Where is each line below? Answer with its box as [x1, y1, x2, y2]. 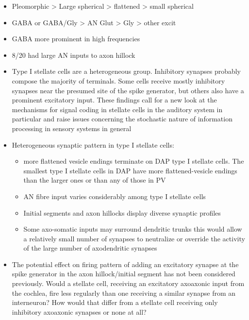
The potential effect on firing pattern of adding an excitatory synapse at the [12, 259, 239, 269]
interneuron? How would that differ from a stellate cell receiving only [12, 297, 218, 307]
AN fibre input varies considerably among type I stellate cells [23, 191, 206, 201]
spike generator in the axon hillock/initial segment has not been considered [12, 269, 235, 279]
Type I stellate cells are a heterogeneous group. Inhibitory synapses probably [12, 66, 241, 76]
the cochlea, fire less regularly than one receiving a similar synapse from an [12, 287, 236, 298]
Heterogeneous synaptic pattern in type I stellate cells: [12, 139, 174, 150]
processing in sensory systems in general [12, 123, 132, 133]
